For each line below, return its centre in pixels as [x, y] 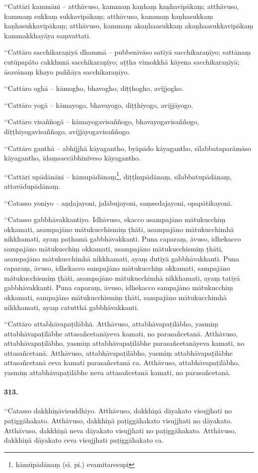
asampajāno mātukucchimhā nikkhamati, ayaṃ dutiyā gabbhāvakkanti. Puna [122, 258]
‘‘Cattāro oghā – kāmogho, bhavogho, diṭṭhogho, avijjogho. [94, 88]
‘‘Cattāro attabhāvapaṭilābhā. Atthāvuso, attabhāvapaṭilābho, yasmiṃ [111, 324]
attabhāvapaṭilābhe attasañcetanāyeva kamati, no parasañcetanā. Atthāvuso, [121, 333]
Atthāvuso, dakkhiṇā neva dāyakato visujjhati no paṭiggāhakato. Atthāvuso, [120, 430]
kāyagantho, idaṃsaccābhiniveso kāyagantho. [72, 158]
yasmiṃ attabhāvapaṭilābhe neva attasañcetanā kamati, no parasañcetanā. [117, 372]
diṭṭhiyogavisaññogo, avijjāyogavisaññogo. [67, 131]
